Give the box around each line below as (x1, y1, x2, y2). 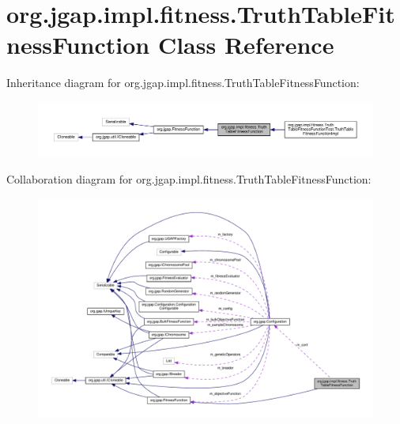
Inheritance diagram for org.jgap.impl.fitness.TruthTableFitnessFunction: (6, 74, 360, 91)
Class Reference (157, 28, 334, 61)
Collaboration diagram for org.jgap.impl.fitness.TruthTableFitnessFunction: (6, 171, 372, 187)
